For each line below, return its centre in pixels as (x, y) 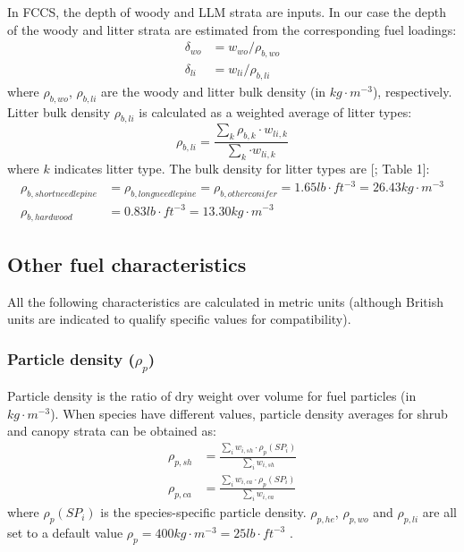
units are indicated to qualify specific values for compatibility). (179, 319)
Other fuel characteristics (127, 263)
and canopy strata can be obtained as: (112, 431)
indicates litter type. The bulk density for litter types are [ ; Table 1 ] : (242, 169)
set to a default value (65, 532)
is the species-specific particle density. (203, 512)
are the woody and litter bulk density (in (214, 91)
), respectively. (412, 91)
